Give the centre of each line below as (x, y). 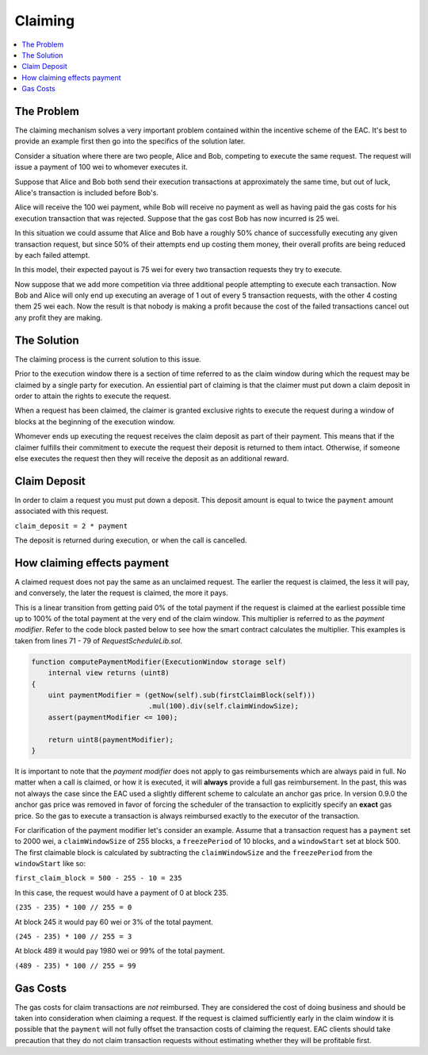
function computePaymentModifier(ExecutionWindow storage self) (159, 662)
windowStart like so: (50, 864)
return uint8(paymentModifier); (111, 739)
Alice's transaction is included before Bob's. (86, 192)
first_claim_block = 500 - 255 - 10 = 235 (98, 878)
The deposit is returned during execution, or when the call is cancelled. (131, 540)
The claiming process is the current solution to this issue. (108, 359)
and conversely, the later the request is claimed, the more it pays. (122, 593)
